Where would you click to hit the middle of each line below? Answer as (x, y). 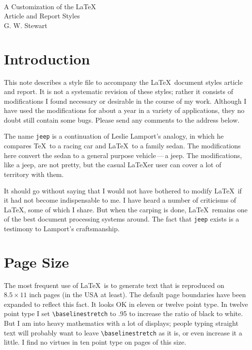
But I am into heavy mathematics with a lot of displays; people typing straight (121, 323)
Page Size (37, 262)
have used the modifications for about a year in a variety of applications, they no (124, 110)
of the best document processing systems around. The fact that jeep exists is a (122, 219)
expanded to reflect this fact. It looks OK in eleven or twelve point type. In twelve (126, 304)
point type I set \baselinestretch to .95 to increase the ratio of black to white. (124, 313)
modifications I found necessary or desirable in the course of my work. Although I (125, 101)
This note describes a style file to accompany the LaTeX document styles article (123, 82)
